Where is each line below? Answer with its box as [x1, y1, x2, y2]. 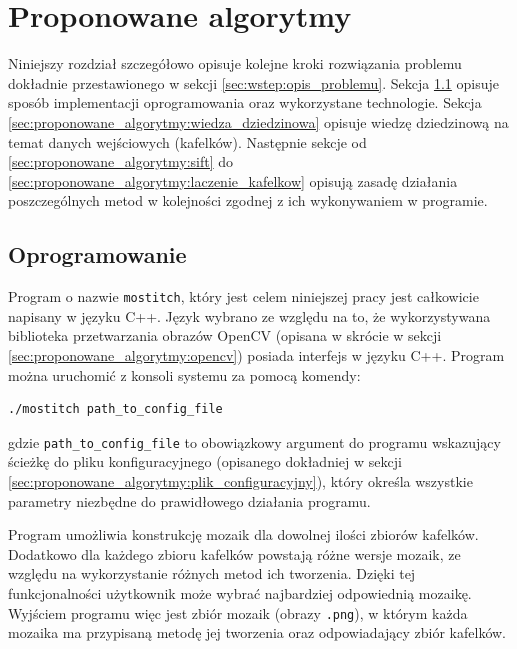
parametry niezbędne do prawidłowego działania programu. [8, 490, 371, 511]
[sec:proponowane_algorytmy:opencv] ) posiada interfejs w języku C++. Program [8, 344, 505, 365]
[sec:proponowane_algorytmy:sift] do [8, 151, 234, 172]
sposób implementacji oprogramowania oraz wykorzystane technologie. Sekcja [8, 92, 482, 113]
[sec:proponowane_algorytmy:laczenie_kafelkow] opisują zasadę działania [8, 170, 458, 191]
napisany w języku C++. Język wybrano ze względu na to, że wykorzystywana [8, 305, 491, 326]
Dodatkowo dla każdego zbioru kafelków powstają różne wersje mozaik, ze [8, 543, 461, 564]
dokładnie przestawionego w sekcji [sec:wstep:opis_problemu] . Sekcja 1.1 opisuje [8, 72, 499, 93]
